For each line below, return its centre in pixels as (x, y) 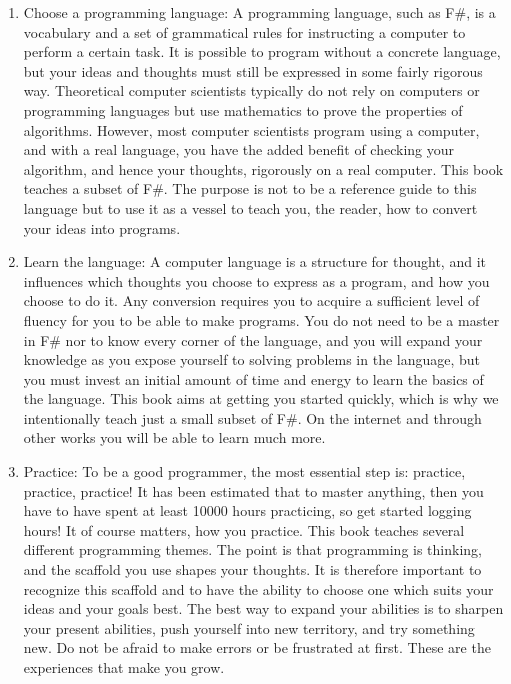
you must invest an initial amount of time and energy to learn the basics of (253, 378)
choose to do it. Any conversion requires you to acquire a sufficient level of (251, 300)
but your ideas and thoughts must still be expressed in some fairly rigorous (253, 70)
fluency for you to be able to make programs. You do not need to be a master (261, 319)
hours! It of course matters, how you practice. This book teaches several (244, 529)
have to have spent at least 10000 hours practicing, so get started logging (247, 510)
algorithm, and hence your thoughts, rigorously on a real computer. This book (263, 168)
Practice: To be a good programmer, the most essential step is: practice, (244, 471)
